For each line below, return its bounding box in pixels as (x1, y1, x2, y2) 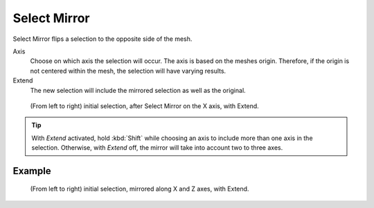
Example (12, 165, 51, 177)
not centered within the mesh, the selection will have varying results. (30, 67, 226, 75)
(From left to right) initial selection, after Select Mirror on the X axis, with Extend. (30, 101, 259, 110)
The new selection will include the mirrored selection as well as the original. (30, 86, 246, 94)
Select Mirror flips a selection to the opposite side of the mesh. (12, 35, 193, 43)
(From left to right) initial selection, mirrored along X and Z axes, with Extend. (30, 184, 249, 193)
